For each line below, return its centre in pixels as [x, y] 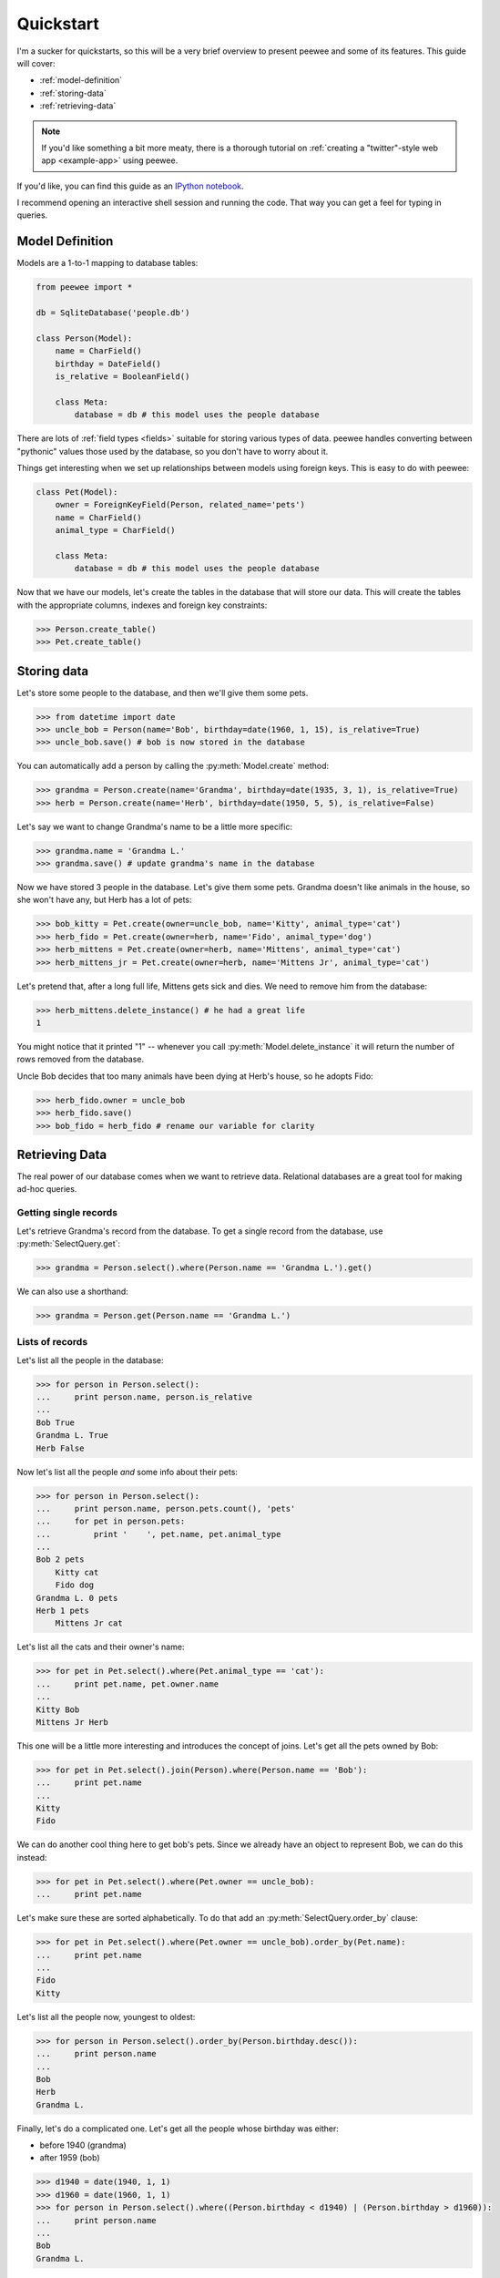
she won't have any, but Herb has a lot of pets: [104, 900]
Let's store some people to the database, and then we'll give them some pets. [163, 693]
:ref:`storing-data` [73, 93]
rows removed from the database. [81, 1059]
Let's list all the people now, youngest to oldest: [106, 2016]
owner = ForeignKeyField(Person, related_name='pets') [180, 505]
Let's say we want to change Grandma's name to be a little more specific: [155, 826]
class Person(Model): [84, 338]
